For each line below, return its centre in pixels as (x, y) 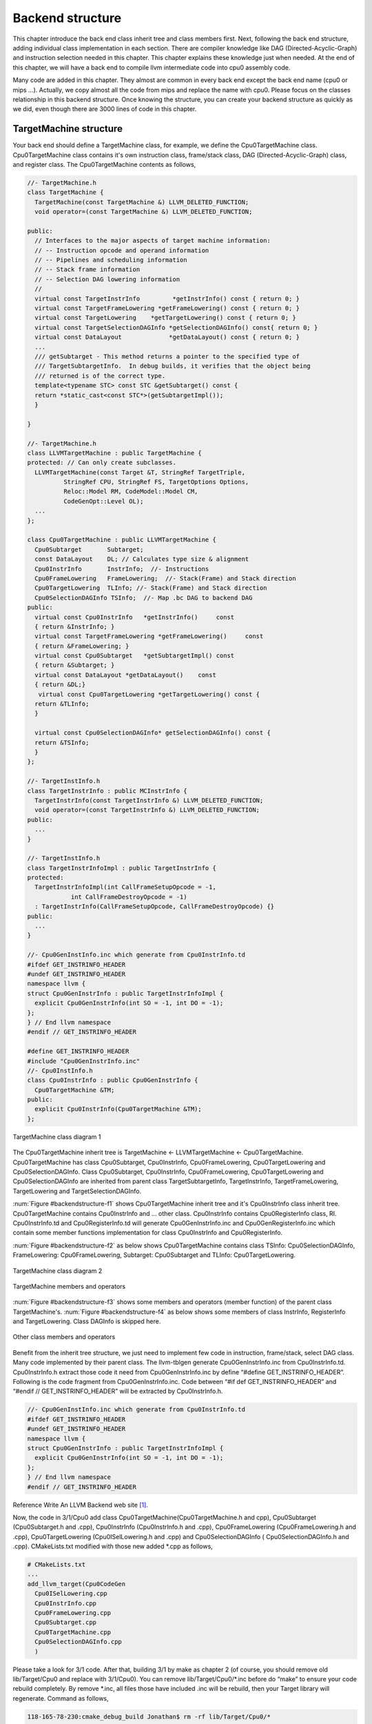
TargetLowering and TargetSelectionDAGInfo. (77, 1191)
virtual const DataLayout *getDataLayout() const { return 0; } (167, 337)
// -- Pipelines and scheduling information (111, 260)
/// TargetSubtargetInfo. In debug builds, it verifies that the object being (173, 366)
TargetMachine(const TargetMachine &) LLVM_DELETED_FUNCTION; (142, 202)
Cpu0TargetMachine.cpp (73, 1632)
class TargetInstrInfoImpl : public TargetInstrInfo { (122, 868)
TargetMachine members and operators (69, 1286)
